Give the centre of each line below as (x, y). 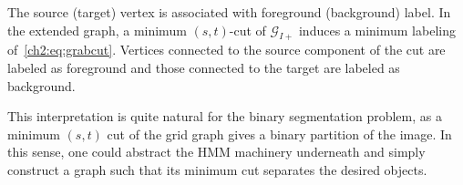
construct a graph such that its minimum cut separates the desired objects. (217, 169)
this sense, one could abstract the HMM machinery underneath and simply (216, 152)
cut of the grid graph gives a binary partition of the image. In (279, 134)
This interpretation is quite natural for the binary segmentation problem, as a (225, 116)
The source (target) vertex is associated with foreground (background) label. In (229, 12)
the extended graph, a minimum (97, 30)
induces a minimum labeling (377, 30)
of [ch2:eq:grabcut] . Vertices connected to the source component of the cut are (226, 50)
